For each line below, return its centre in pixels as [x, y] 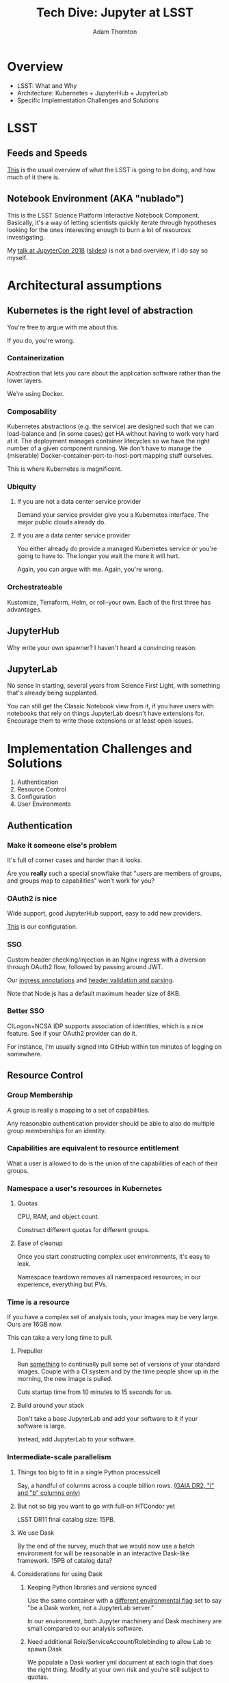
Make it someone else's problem [62, 845]
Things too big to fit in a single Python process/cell [89, 1472]
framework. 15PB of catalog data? [65, 1560]
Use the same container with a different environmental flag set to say [124, 1600]
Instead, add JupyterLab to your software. [76, 1439]
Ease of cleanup [40, 1243]
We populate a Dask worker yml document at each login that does [120, 1662]
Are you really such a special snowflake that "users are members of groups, [114, 873]
